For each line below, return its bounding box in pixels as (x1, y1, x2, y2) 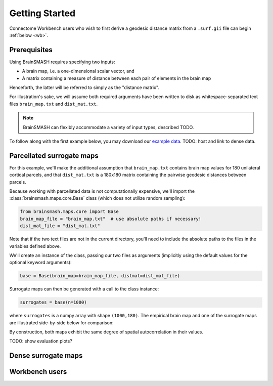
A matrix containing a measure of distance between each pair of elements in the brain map (22, 75, 211, 81)
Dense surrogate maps (9, 352, 83, 360)
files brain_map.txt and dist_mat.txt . (9, 101, 98, 107)
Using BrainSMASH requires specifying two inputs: (9, 59, 115, 65)
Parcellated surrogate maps (9, 151, 99, 160)
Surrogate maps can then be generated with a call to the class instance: (9, 286, 159, 292)
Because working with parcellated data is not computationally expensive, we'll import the (9, 188, 195, 194)
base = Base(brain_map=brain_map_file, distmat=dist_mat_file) (20, 273, 180, 279)
